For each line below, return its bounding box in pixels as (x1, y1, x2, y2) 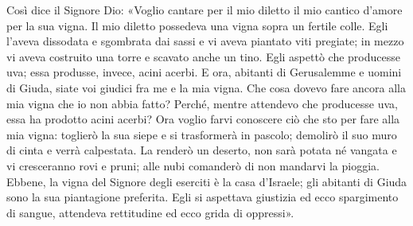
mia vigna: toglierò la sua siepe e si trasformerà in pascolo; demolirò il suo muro (6, 126, 397, 142)
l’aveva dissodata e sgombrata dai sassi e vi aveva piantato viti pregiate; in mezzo (6, 33, 404, 49)
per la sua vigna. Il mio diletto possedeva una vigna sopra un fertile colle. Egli (6, 17, 388, 33)
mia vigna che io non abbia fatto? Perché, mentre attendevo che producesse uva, (6, 95, 398, 111)
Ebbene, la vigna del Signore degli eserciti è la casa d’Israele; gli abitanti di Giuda (6, 173, 407, 189)
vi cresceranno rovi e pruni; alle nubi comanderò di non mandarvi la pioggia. (6, 157, 380, 173)
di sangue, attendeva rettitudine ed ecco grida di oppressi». (6, 204, 294, 220)
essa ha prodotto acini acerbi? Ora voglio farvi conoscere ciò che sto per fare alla (6, 111, 400, 127)
